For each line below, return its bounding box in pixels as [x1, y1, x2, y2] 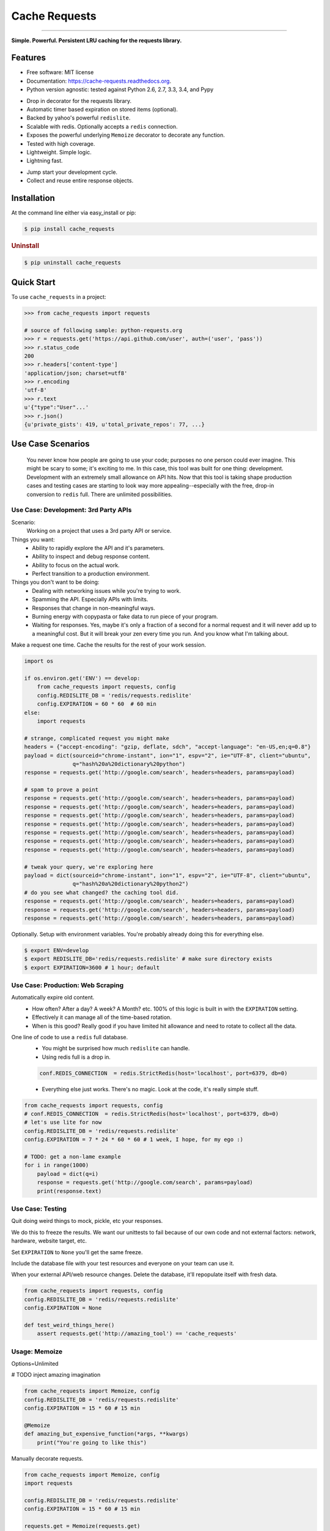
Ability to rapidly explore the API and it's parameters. [32, 544, 165, 551]
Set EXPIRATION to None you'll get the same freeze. [11, 1248, 143, 1255]
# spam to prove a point [24, 786, 99, 793]
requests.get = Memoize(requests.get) [24, 1522, 141, 1529]
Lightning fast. [26, 157, 64, 165]
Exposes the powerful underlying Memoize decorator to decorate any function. [26, 132, 226, 139]
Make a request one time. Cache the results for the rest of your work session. [11, 641, 207, 649]
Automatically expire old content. [11, 994, 95, 1001]
